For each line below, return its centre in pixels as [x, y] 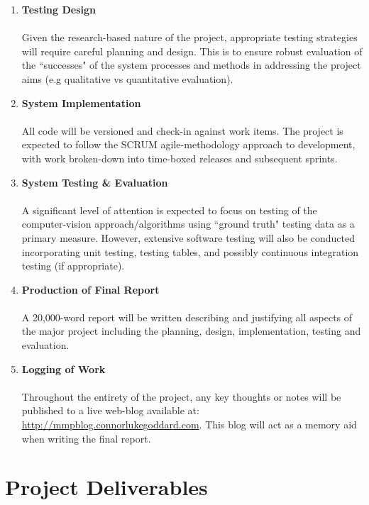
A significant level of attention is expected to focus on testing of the [169, 210]
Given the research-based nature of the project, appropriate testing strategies [189, 37]
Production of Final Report [90, 289]
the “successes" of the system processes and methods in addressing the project [191, 65]
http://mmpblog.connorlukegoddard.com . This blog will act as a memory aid [189, 424]
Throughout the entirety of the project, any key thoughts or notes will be [181, 396]
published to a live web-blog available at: [110, 410]
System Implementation [81, 102]
